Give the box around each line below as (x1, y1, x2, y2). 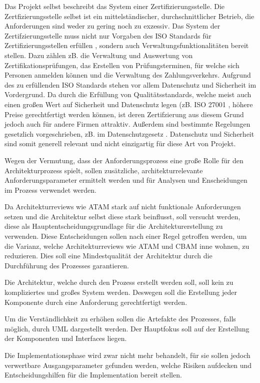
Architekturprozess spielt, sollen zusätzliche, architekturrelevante (4, 165, 203, 175)
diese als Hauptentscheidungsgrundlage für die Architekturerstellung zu (4, 221, 223, 231)
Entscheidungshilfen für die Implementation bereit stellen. (4, 369, 182, 380)
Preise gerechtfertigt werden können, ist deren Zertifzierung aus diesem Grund (4, 109, 244, 119)
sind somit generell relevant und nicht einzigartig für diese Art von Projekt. (4, 138, 236, 149)
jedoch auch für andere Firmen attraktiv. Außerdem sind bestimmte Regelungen (4, 119, 250, 129)
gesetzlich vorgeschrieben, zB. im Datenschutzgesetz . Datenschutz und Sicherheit (4, 128, 254, 139)
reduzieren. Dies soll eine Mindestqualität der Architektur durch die (4, 250, 212, 261)
